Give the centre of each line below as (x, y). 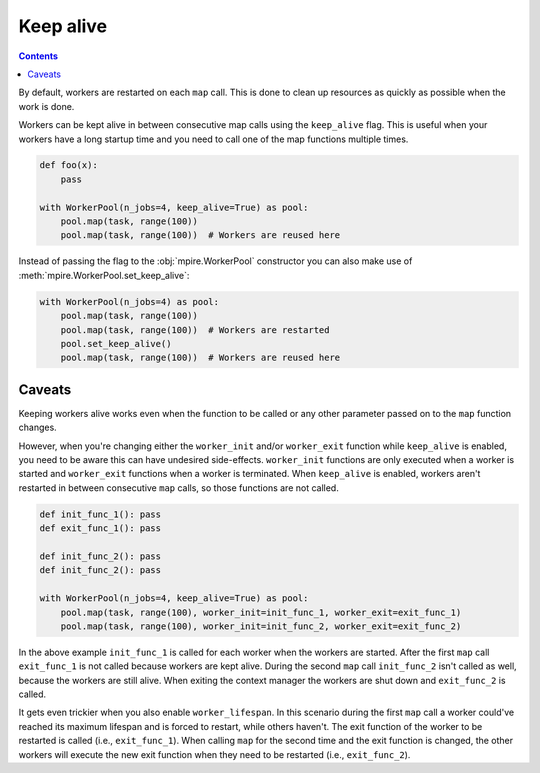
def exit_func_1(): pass (100, 528)
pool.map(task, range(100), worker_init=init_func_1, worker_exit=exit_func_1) (261, 612)
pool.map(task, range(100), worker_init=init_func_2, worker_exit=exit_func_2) (261, 626)
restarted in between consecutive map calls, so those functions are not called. (178, 487)
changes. (37, 427)
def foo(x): (69, 165)
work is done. (46, 106)
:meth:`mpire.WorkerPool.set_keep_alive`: (104, 275)
